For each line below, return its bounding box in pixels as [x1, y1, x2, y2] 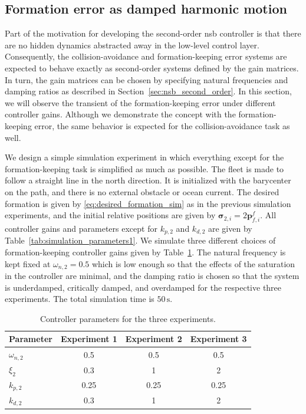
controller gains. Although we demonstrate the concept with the [5, 108, 236, 120]
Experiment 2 [125, 333, 182, 345]
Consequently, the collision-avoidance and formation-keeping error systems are [5, 50, 287, 63]
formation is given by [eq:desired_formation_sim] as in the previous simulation [5, 197, 291, 209]
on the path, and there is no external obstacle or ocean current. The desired [5, 185, 279, 198]
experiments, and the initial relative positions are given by [5, 209, 216, 221]
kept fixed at [5, 257, 51, 270]
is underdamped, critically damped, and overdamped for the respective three [5, 281, 282, 293]
